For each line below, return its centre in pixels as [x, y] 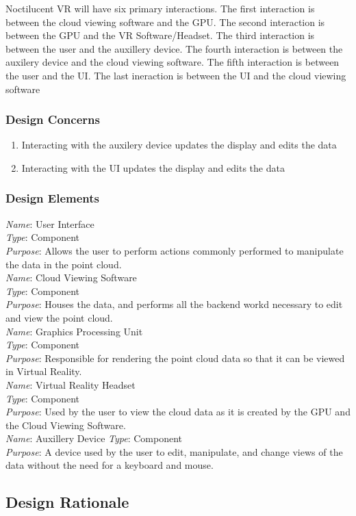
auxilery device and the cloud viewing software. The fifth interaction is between [173, 62]
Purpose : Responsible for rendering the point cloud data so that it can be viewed [175, 358]
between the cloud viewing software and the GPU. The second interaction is [165, 22]
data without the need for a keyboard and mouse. [110, 465]
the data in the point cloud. [64, 264]
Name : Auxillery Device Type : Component [94, 438]
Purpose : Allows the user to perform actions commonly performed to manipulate [175, 250]
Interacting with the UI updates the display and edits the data [153, 167]
